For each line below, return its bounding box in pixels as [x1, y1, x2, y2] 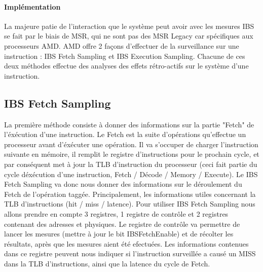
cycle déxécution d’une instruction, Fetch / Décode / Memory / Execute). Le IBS [4, 168, 258, 179]
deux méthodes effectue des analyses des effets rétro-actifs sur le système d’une [4, 60, 249, 71]
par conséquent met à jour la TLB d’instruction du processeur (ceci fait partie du [4, 158, 257, 169]
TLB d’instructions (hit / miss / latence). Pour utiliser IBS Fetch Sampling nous [4, 198, 255, 209]
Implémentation [4, 1, 61, 12]
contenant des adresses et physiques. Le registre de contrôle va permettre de [4, 218, 240, 229]
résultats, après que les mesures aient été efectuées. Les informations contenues [4, 238, 249, 249]
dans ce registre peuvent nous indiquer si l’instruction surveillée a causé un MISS [4, 248, 256, 259]
